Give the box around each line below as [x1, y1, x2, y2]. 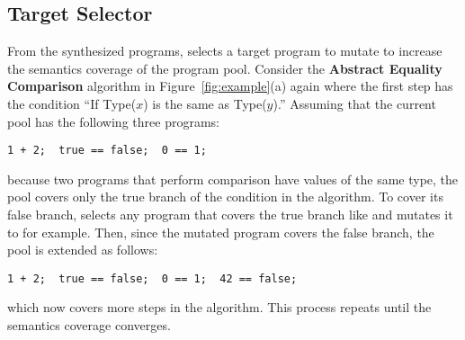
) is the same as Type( [143, 94, 267, 112]
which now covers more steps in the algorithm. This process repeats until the [7, 298, 432, 317]
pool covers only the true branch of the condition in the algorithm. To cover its [7, 187, 443, 206]
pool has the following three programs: [7, 112, 219, 130]
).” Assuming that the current [273, 94, 436, 112]
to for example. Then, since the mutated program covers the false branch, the [7, 222, 434, 241]
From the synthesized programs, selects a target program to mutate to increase [7, 41, 443, 60]
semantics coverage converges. [7, 316, 171, 335]
